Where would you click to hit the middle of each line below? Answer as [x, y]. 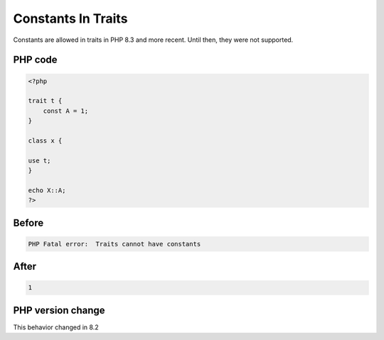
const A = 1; [66, 111]
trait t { [45, 101]
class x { [45, 141]
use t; [39, 160]
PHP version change [59, 310]
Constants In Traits [70, 18]
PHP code [35, 60]
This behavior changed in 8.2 [56, 327]
